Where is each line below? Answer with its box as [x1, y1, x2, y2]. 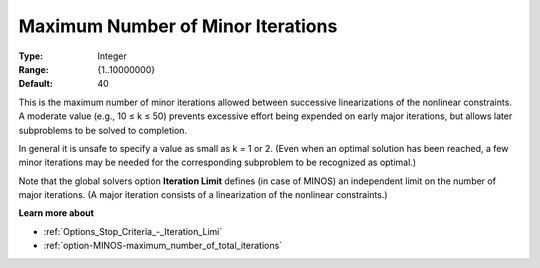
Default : [18, 78, 54, 90]
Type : [18, 50, 44, 62]
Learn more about [18, 207, 95, 219]
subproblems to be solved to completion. [18, 124, 188, 136]
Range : [18, 63, 49, 75]
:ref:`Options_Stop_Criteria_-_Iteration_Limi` [43, 225, 223, 237]
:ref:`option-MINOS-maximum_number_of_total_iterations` [43, 240, 283, 252]
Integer [97, 50, 127, 62]
